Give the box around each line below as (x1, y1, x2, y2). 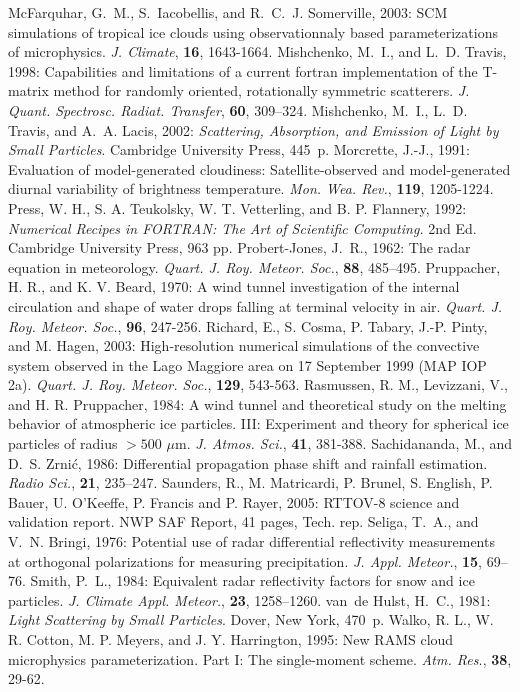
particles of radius (8, 433, 118, 454)
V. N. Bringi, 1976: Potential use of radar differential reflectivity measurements (8, 531, 495, 552)
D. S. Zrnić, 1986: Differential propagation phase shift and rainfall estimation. (8, 452, 488, 473)
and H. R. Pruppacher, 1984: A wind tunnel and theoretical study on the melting (8, 393, 507, 414)
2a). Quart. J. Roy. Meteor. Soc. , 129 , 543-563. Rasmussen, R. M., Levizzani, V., (8, 374, 508, 395)
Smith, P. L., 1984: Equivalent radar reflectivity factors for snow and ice (30, 570, 475, 591)
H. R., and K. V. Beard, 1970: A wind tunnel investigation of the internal (8, 276, 460, 297)
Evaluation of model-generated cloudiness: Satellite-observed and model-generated (8, 158, 511, 179)
